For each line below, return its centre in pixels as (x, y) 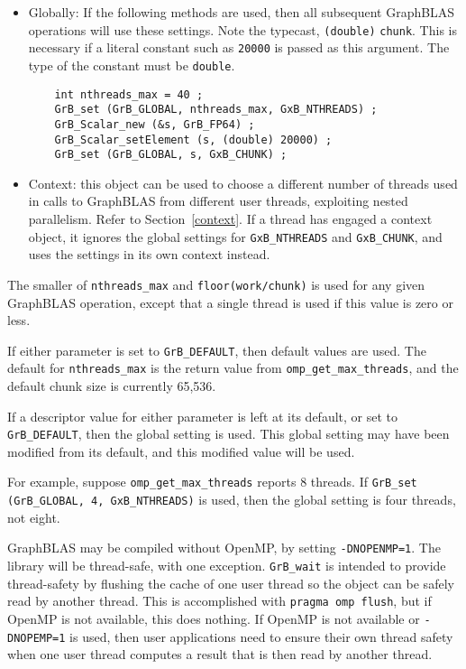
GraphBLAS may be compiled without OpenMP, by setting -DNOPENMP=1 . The (224, 548)
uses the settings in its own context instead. (149, 254)
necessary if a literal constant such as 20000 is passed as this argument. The (239, 47)
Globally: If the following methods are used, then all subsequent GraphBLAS (242, 12)
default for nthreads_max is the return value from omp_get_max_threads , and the (233, 368)
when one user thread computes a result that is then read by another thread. (220, 654)
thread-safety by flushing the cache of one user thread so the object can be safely (231, 583)
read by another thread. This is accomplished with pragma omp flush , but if (219, 601)
